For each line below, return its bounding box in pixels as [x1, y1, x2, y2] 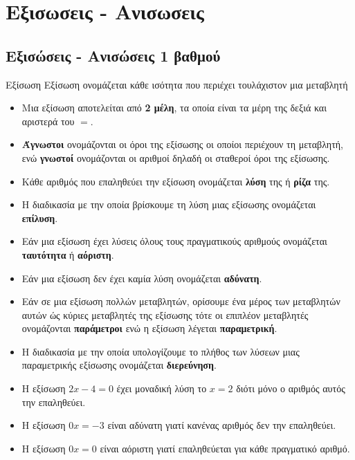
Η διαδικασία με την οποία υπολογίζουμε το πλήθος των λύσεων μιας [21, 344, 300, 358]
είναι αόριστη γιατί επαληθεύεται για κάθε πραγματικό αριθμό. [100, 441, 350, 455]
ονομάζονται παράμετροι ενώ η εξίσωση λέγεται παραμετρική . [21, 321, 277, 335]
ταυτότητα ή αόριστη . [21, 247, 114, 261]
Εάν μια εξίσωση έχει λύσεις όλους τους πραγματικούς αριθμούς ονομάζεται [21, 234, 327, 248]
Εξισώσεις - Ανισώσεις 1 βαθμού [6, 44, 221, 66]
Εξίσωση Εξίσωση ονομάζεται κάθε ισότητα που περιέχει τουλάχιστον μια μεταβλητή [6, 77, 348, 91]
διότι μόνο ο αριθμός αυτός [236, 381, 345, 396]
